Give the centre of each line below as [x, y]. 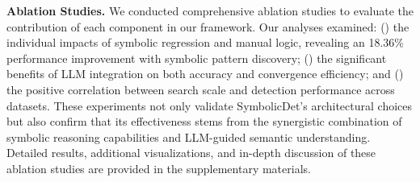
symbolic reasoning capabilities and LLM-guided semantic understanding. [189, 136]
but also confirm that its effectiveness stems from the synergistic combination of [204, 121]
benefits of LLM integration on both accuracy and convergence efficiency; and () [205, 74]
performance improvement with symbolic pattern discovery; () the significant [197, 58]
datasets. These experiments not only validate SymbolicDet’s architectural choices [210, 105]
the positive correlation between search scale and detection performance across [201, 89]
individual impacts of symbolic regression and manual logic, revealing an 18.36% [205, 42]
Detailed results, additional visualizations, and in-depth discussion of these [191, 153]
